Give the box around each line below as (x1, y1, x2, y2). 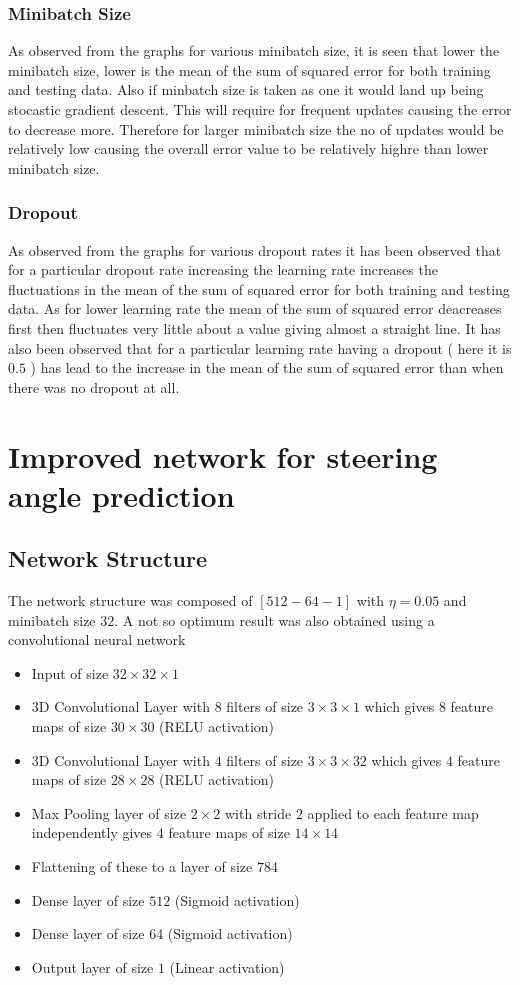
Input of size (31, 662, 109, 683)
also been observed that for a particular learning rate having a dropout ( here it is (8, 337, 512, 358)
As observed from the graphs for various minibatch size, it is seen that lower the (8, 40, 500, 61)
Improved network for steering (8, 435, 438, 476)
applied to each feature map (307, 802, 479, 823)
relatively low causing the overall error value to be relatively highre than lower (8, 138, 489, 159)
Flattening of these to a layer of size (31, 856, 253, 877)
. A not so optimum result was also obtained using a (114, 609, 435, 630)
